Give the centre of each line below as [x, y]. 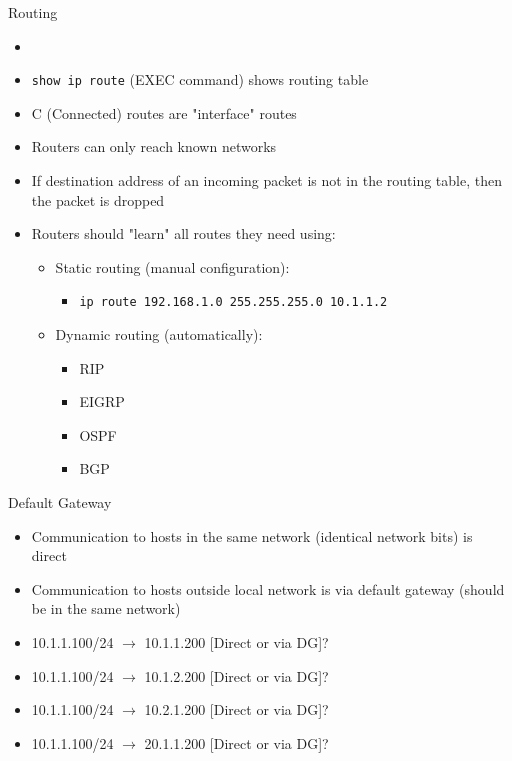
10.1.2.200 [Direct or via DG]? [236, 675]
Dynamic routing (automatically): [159, 334]
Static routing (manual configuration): [172, 266]
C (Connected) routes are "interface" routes [164, 112]
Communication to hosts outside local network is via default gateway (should [268, 588]
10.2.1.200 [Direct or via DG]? [236, 709]
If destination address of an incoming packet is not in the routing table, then [266, 180]
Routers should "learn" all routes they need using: [183, 233]
